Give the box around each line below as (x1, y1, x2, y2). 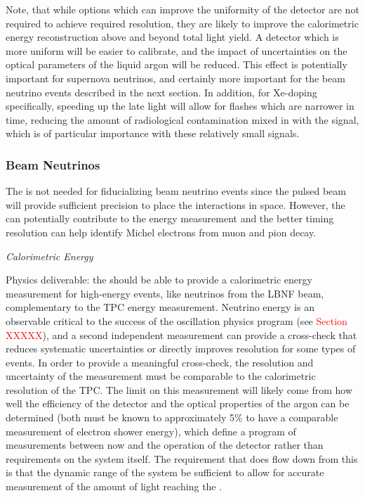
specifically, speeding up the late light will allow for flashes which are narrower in (6, 98, 354, 113)
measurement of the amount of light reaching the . (6, 479, 223, 494)
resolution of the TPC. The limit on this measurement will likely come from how (6, 382, 353, 397)
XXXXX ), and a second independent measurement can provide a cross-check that (6, 327, 357, 342)
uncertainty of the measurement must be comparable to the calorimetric (6, 369, 316, 383)
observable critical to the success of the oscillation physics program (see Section (6, 313, 347, 328)
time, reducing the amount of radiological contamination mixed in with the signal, (6, 112, 359, 127)
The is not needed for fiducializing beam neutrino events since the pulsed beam (6, 184, 346, 198)
